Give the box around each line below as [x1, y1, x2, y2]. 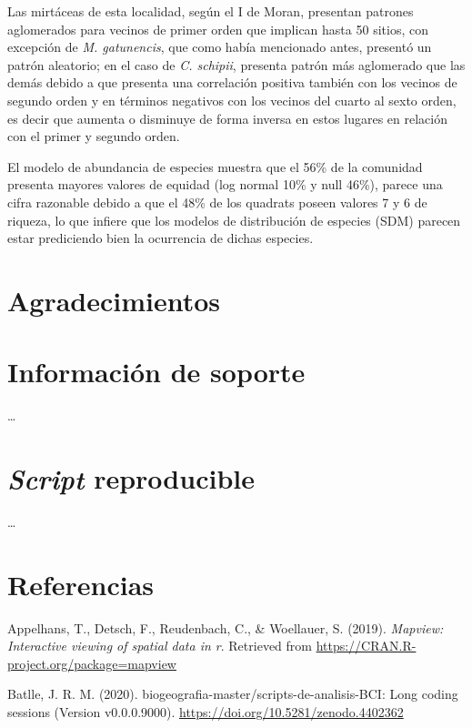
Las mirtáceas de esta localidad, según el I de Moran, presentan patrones [7, 2, 414, 20]
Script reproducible [7, 460, 255, 497]
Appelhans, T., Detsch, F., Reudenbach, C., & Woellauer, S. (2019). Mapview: [7, 618, 444, 637]
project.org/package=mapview [7, 653, 176, 672]
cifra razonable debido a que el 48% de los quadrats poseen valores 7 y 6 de [7, 192, 427, 211]
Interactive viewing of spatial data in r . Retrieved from [7, 636, 312, 655]
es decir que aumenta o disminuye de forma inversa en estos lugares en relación [7, 108, 447, 127]
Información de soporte [7, 353, 306, 390]
